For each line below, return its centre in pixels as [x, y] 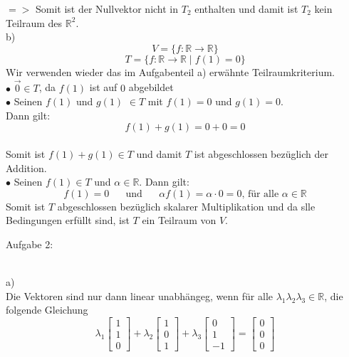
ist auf [103, 87]
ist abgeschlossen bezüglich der [261, 153]
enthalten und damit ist [246, 9]
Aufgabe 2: [30, 244]
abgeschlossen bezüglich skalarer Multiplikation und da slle [186, 206]
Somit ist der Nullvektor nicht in [107, 9]
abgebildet [151, 87]
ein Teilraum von [179, 220]
